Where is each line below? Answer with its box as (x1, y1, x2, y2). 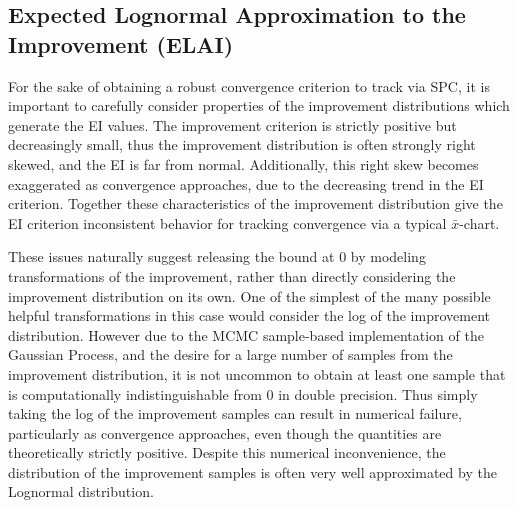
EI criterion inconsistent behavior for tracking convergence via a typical (8, 212, 447, 233)
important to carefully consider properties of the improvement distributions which (8, 95, 510, 116)
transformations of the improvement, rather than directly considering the (8, 265, 456, 286)
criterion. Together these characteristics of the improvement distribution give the (8, 193, 503, 214)
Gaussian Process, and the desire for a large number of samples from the (8, 344, 453, 365)
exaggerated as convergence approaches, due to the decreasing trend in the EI (8, 173, 484, 194)
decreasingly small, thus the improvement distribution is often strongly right (8, 134, 476, 155)
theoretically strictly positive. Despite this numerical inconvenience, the (8, 442, 446, 463)
